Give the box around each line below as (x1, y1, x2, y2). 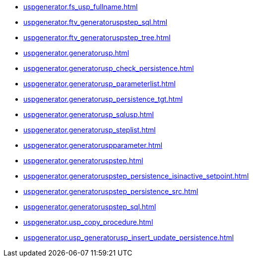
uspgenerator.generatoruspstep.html (23, 156, 143, 165)
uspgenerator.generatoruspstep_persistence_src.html (23, 187, 198, 196)
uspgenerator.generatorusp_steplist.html (23, 126, 156, 134)
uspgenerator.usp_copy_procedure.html (23, 218, 153, 226)
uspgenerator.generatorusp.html (23, 49, 129, 57)
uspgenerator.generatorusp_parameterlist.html (23, 79, 176, 88)
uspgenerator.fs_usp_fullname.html (23, 2, 138, 11)
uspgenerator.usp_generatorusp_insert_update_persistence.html (23, 233, 234, 242)
